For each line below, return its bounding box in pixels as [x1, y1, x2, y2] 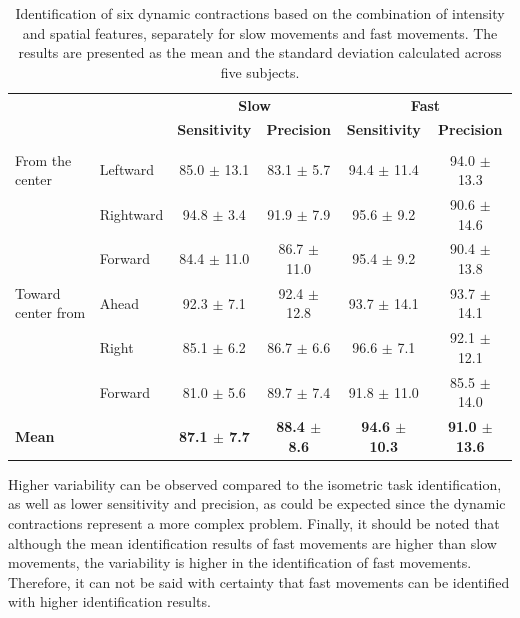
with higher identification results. [8, 591, 211, 612]
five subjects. [220, 61, 300, 82]
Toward [15, 282, 61, 303]
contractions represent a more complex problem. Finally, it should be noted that [8, 513, 500, 534]
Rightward [99, 203, 164, 224]
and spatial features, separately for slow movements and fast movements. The [22, 22, 498, 43]
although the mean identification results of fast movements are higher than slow [8, 532, 497, 553]
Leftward [99, 159, 154, 180]
